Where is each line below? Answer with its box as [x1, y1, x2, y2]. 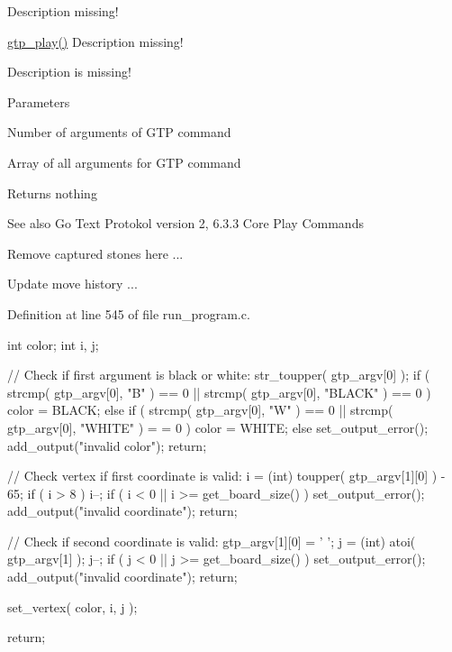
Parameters [7, 92, 70, 111]
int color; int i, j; [7, 335, 99, 354]
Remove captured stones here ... [7, 243, 184, 262]
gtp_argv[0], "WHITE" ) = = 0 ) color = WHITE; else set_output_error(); [7, 418, 429, 436]
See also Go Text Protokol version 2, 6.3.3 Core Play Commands [7, 214, 364, 233]
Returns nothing [7, 183, 97, 202]
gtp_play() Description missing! [7, 32, 184, 51]
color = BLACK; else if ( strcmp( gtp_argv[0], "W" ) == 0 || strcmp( [7, 400, 393, 419]
